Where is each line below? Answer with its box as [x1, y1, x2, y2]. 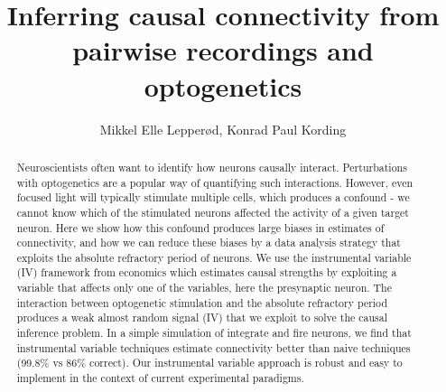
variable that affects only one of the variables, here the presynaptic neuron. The [16, 280, 393, 295]
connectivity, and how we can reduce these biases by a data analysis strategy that [16, 235, 401, 250]
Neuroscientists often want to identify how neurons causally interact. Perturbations [16, 159, 407, 174]
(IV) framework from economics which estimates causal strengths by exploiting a [16, 265, 397, 280]
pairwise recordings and [72, 32, 374, 69]
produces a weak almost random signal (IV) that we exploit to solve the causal [16, 310, 388, 325]
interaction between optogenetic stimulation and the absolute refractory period [16, 294, 388, 310]
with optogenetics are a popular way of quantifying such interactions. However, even [16, 174, 413, 190]
